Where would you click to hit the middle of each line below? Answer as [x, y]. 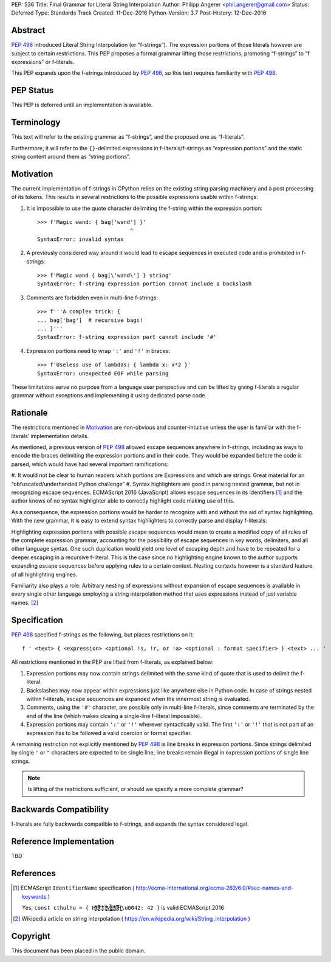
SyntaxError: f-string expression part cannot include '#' [127, 337]
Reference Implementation [63, 842]
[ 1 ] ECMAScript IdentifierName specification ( [74, 888]
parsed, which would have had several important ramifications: [90, 464]
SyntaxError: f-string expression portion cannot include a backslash [145, 284]
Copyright [31, 936]
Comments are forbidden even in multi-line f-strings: [92, 298]
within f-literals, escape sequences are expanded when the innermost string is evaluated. [138, 699]
